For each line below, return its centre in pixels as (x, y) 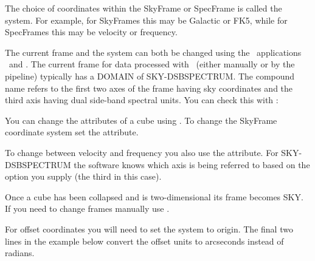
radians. (20, 253)
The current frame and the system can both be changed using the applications (153, 52)
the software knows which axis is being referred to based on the (192, 164)
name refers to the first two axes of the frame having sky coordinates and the (149, 88)
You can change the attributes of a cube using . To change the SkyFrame (141, 120)
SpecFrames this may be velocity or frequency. (91, 32)
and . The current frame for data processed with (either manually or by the (152, 64)
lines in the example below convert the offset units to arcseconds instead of (144, 241)
